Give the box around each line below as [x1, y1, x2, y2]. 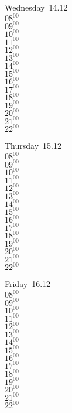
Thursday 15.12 [5, 139, 61, 152]
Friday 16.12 [5, 278, 51, 290]
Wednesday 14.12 [5, 1, 68, 13]
